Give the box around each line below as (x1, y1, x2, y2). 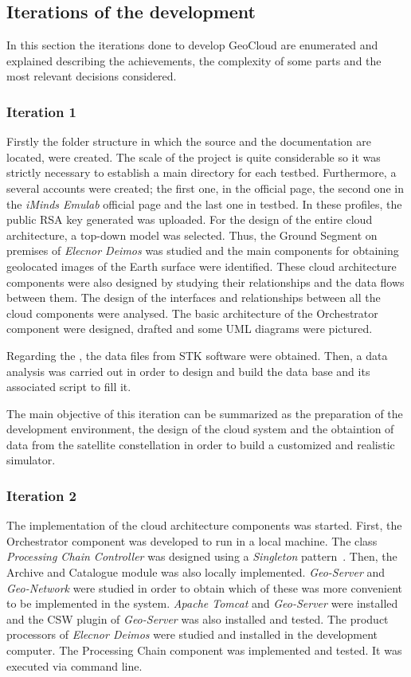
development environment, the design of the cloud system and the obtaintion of (6, 421, 394, 437)
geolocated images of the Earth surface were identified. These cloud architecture (6, 257, 397, 274)
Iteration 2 (6, 486, 77, 505)
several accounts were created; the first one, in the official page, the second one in (6, 179, 404, 196)
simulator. (6, 452, 56, 468)
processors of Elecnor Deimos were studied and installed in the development (6, 626, 378, 643)
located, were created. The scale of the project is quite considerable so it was (6, 148, 381, 165)
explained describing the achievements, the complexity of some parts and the (6, 52, 382, 68)
